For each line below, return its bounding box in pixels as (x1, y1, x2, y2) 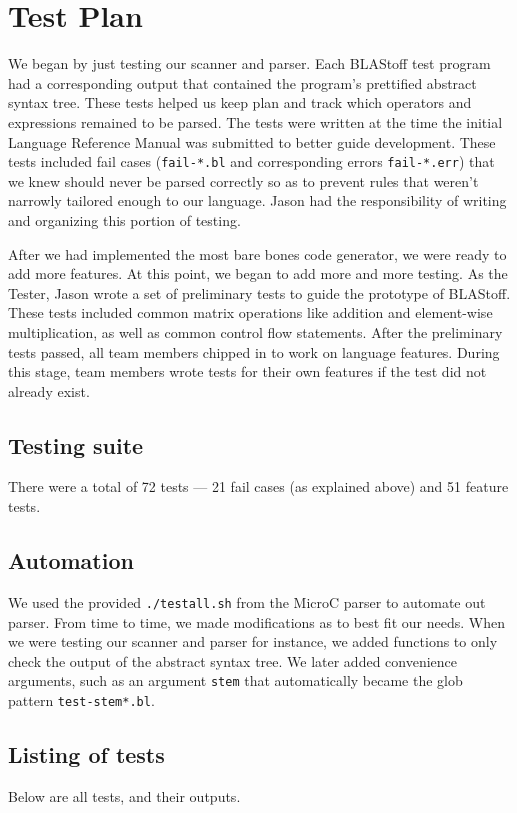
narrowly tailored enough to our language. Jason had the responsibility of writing (8, 190, 507, 211)
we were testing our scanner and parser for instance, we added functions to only (8, 631, 498, 652)
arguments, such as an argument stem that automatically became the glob (8, 670, 463, 691)
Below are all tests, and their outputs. (8, 785, 241, 806)
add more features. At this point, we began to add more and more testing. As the (8, 263, 508, 284)
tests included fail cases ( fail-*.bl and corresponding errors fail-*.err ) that (8, 151, 495, 172)
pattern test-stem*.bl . (8, 689, 155, 710)
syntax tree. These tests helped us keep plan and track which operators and (8, 92, 472, 113)
